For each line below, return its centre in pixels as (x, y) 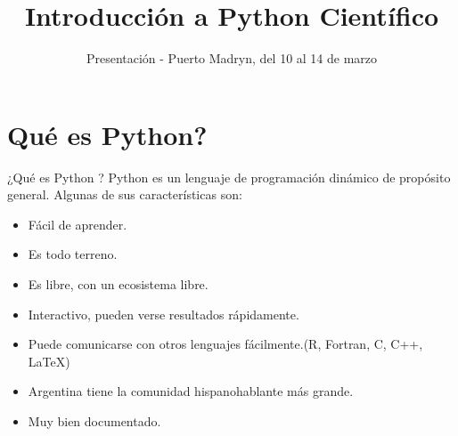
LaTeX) (49, 361)
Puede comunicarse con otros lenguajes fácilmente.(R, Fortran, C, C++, (225, 344)
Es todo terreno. (73, 254)
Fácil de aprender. (78, 224)
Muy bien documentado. (94, 421)
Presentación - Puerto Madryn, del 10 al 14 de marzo (232, 58)
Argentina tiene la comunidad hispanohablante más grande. (191, 391)
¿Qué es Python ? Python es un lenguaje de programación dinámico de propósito (229, 177)
